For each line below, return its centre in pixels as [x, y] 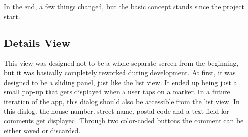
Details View [37, 42]
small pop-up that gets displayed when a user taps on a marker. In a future [117, 92]
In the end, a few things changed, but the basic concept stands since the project [124, 6]
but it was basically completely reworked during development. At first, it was [120, 72]
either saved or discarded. [42, 130]
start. [12, 16]
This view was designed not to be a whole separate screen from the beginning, [121, 63]
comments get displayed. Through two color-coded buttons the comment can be [124, 120]
